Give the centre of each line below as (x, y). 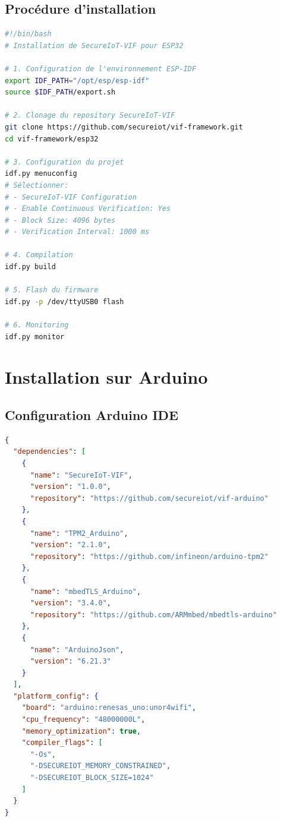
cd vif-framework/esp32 (52, 139)
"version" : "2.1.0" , (71, 545)
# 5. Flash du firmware (52, 290)
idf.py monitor (35, 337)
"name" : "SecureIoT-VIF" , (81, 475)
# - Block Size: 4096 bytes (60, 220)
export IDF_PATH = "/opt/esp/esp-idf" (77, 80)
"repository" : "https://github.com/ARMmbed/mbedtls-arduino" (154, 615)
